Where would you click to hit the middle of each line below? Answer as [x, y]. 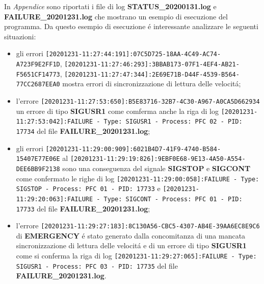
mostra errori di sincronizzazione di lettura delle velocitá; [152, 84]
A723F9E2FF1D [38, 65]
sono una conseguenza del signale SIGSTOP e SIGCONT [156, 168]
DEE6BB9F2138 [38, 169]
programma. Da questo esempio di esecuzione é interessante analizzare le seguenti [131, 26]
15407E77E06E [38, 159]
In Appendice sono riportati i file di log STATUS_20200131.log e [110, 6]
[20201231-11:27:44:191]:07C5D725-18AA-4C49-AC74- [133, 54]
